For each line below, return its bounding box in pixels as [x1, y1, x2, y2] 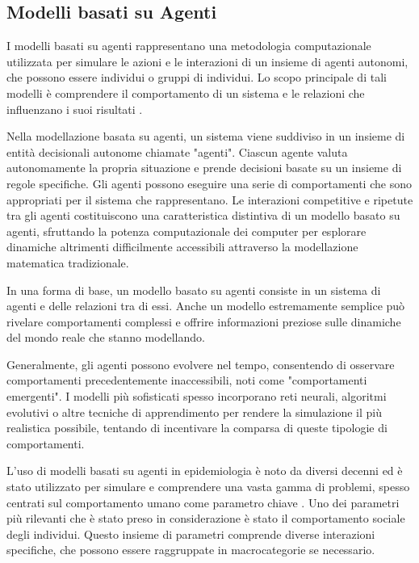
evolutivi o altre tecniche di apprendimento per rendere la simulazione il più [6, 403, 383, 420]
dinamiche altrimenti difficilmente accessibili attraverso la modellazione [6, 238, 358, 255]
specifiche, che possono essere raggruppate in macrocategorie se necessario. [6, 541, 375, 558]
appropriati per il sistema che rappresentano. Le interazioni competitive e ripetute [6, 191, 413, 208]
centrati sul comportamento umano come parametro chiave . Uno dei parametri [6, 494, 400, 510]
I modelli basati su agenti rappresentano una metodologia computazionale [6, 37, 371, 54]
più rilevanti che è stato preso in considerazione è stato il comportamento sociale [6, 510, 405, 527]
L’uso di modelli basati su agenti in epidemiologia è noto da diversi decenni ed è [6, 462, 403, 479]
